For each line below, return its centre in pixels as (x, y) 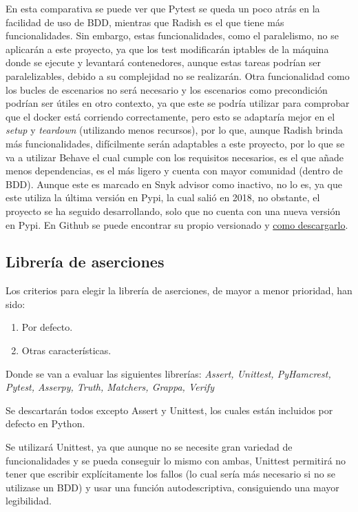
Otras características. (66, 350)
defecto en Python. (45, 423)
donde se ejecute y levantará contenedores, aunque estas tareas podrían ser (163, 62)
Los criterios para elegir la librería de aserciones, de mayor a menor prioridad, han (179, 290)
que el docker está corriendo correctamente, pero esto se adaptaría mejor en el (170, 116)
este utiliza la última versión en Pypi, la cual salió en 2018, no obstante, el (163, 197)
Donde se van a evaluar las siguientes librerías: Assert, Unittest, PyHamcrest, (168, 373)
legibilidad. (29, 501)
